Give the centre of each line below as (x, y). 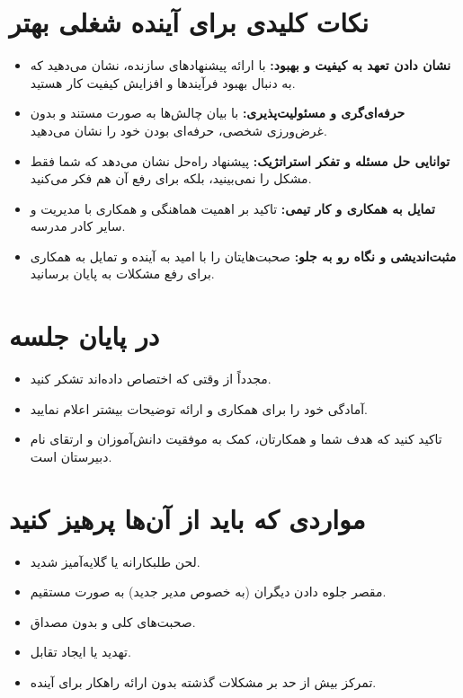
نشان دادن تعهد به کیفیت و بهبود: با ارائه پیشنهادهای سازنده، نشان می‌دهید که (240, 65)
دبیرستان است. (71, 456)
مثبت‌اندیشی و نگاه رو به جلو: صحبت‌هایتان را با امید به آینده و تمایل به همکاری (243, 256)
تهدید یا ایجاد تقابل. (80, 652)
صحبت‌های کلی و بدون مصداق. (113, 621)
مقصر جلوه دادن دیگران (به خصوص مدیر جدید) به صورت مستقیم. (208, 592)
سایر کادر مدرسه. (78, 226)
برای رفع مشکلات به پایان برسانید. (122, 274)
